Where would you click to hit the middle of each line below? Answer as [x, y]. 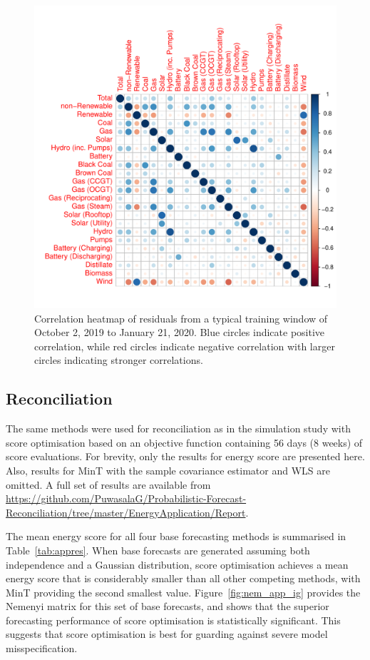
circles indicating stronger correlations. [119, 360]
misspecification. [42, 648]
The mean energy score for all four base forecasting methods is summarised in [176, 536]
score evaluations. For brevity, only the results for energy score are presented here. [185, 456]
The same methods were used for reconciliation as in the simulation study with [178, 428]
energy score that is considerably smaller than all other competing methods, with [183, 578]
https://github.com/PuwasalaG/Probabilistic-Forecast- [126, 498]
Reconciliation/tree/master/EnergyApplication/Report [126, 512]
